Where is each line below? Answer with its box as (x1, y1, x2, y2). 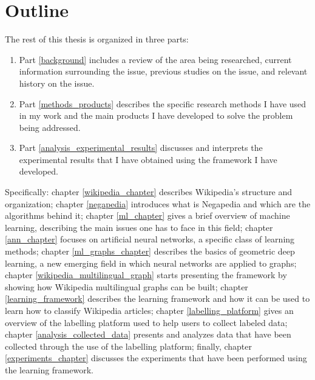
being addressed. (19, 121, 81, 133)
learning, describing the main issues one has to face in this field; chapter (5, 221, 273, 233)
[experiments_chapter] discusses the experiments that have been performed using (5, 352, 307, 364)
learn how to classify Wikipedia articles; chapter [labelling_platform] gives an (5, 304, 294, 316)
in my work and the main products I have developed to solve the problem (19, 109, 293, 122)
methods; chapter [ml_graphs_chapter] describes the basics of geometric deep (5, 245, 295, 258)
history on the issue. (19, 76, 95, 89)
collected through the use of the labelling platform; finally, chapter (5, 339, 252, 352)
